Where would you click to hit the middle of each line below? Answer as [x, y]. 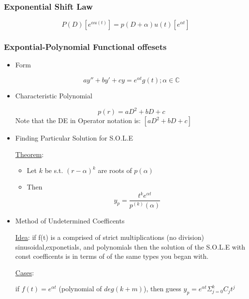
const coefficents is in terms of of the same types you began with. [112, 256]
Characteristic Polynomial [54, 96]
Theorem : [29, 154]
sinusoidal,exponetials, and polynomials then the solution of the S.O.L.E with [130, 246]
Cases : [25, 272]
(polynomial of [80, 289]
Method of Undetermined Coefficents [70, 221]
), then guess [162, 289]
